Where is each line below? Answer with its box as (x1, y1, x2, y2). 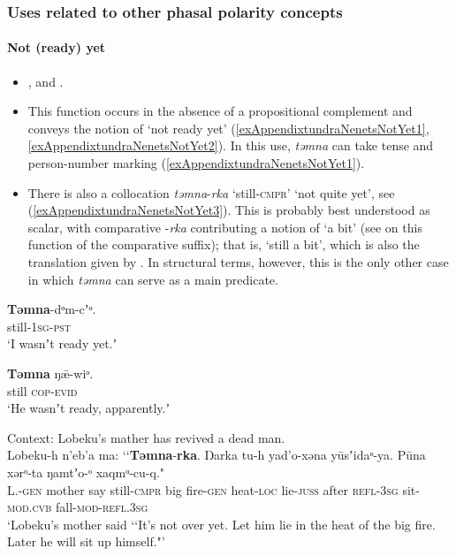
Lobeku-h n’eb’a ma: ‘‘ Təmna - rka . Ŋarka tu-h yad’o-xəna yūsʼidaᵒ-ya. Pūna (7, 446, 426, 464)
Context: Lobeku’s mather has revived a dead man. (7, 428, 285, 446)
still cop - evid (7, 381, 78, 400)
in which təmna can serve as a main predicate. (27, 270, 278, 288)
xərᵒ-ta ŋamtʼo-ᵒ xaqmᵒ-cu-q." (7, 462, 165, 481)
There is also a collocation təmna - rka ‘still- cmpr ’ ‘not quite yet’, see (27, 183, 395, 202)
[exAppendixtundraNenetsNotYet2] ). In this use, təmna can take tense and (27, 136, 434, 155)
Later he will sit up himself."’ (7, 532, 165, 551)
